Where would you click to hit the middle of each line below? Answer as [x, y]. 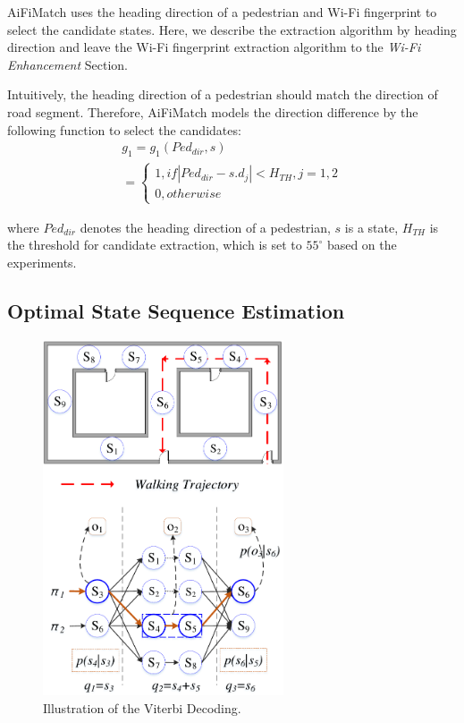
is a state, [371, 227]
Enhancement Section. [68, 64]
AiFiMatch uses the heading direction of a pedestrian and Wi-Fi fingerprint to [222, 12]
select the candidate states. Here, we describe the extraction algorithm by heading [232, 29]
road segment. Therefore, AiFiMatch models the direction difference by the [213, 111]
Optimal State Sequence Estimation [176, 310]
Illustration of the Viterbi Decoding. [142, 707]
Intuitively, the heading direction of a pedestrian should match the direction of [223, 94]
